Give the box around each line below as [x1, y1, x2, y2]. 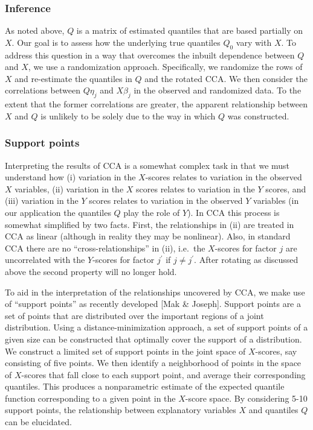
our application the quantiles [5, 206, 111, 218]
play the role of [123, 206, 180, 218]
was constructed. [227, 109, 289, 122]
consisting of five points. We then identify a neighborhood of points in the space [5, 356, 302, 369]
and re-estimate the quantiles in [15, 72, 132, 84]
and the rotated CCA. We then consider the [144, 72, 308, 84]
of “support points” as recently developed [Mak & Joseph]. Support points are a [5, 297, 301, 310]
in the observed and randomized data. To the [134, 84, 302, 96]
